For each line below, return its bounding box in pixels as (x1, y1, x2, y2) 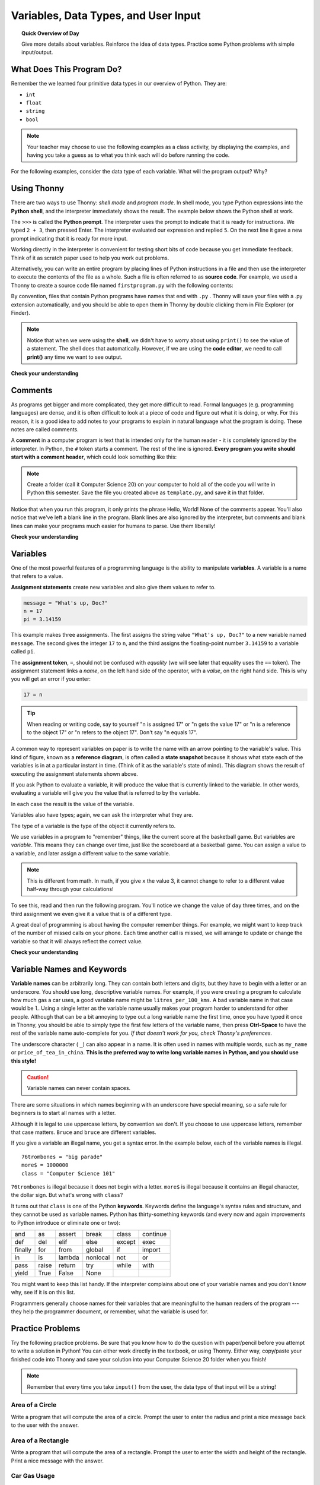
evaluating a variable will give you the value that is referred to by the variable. (11, 789, 200, 797)
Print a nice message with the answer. (11, 1457, 104, 1464)
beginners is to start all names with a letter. (11, 1110, 116, 1117)
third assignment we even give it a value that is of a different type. (11, 910, 172, 917)
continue (142, 1230, 167, 1238)
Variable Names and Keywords (11, 964, 127, 974)
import (142, 1245, 161, 1253)
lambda (58, 1253, 79, 1262)
